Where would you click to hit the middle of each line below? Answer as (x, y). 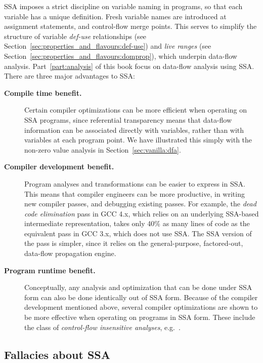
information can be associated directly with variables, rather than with (134, 130)
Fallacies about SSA (57, 354)
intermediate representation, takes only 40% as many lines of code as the (137, 223)
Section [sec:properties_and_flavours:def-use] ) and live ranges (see (108, 46)
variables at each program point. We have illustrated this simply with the (138, 140)
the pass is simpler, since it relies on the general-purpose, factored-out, (134, 243)
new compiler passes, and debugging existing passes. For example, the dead (140, 204)
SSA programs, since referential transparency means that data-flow (128, 119)
